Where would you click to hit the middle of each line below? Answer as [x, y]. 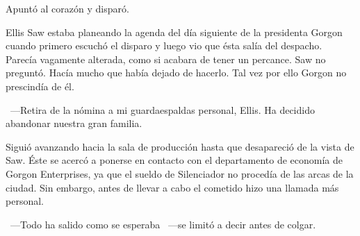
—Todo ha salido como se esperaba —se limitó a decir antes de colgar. [163, 224]
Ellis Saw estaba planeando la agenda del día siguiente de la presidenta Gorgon [174, 32]
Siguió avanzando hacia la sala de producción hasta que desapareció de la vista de [180, 146]
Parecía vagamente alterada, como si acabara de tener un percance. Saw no [166, 59]
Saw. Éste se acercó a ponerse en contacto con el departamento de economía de [174, 160]
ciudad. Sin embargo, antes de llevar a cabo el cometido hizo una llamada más [172, 187]
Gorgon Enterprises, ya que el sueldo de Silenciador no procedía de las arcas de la [180, 173]
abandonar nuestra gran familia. [74, 123]
